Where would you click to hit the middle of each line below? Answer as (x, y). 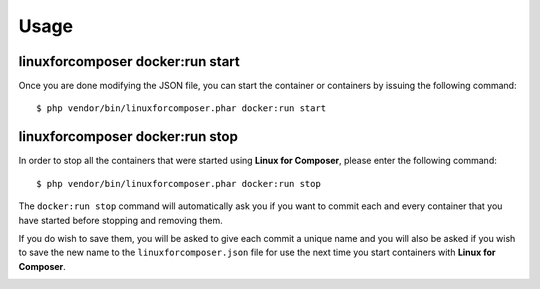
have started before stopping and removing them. (121, 220)
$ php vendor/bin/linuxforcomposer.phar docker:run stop (179, 183)
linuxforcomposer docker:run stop (128, 136)
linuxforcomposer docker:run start (129, 61)
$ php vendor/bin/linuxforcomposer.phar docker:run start (181, 108)
